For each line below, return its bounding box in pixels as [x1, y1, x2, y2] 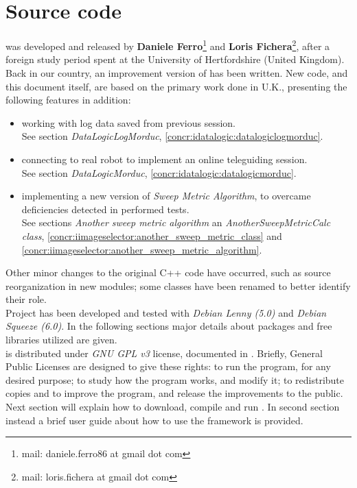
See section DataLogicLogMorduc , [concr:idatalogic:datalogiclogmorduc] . [21, 129, 323, 143]
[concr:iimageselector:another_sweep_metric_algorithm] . [21, 242, 262, 256]
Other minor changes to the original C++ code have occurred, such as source [5, 265, 331, 280]
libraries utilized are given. [5, 332, 117, 347]
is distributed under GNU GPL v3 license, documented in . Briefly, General [5, 345, 323, 360]
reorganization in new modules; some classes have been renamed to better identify [5, 278, 351, 293]
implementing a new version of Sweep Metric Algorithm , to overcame [21, 188, 311, 203]
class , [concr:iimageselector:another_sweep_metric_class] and [21, 228, 282, 243]
